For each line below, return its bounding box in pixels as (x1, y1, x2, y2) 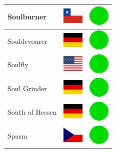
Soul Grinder (7, 83, 47, 93)
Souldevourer (7, 35, 47, 46)
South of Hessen (7, 107, 57, 117)
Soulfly (7, 59, 28, 70)
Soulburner (7, 11, 46, 21)
